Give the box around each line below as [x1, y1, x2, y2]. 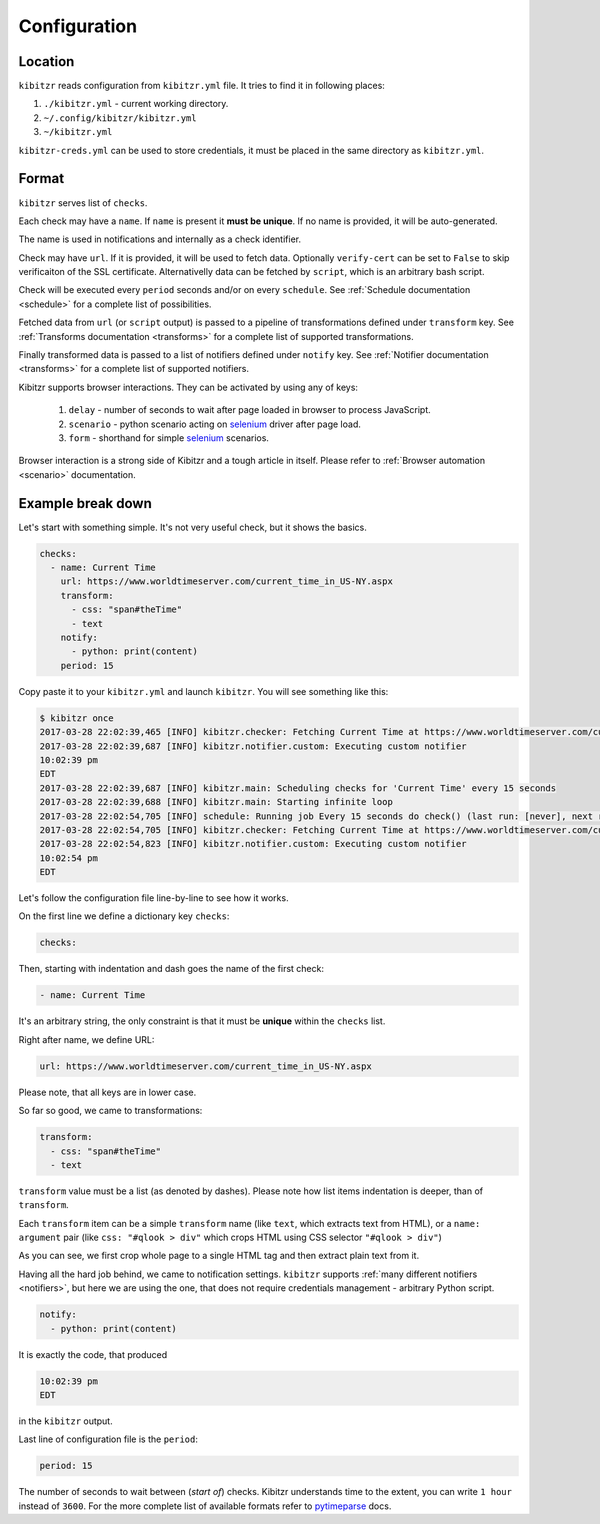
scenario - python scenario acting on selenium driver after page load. [68, 418, 362, 430]
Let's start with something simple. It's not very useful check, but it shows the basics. [18, 521, 367, 533]
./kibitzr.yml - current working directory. [43, 98, 229, 110]
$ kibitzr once [39, 712, 114, 724]
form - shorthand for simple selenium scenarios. [68, 432, 270, 444]
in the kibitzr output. [18, 1415, 114, 1427]
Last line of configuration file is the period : [18, 1433, 199, 1445]
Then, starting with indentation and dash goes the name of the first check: [18, 963, 325, 975]
